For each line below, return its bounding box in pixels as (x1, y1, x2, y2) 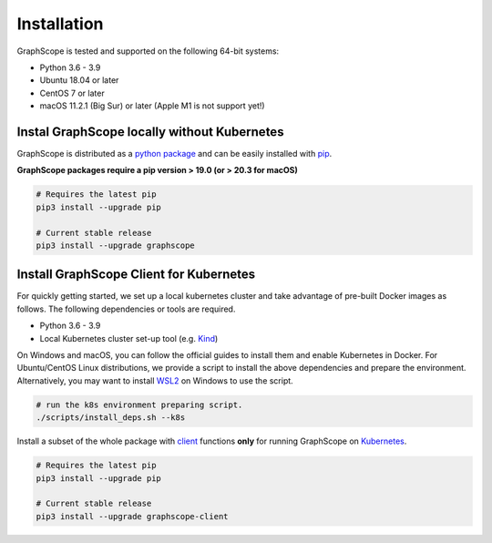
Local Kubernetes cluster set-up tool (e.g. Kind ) (39, 333, 219, 343)
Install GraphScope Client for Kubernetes (16, 267, 256, 282)
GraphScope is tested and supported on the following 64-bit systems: (16, 46, 280, 56)
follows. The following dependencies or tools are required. (16, 303, 236, 314)
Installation (16, 14, 104, 34)
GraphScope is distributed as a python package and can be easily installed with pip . (16, 149, 333, 159)
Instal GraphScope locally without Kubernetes (16, 124, 284, 139)
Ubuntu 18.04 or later (39, 75, 119, 86)
